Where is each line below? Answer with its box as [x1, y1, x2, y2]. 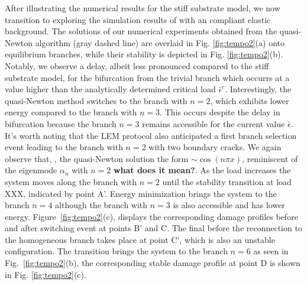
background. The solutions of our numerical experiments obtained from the [5, 25, 277, 37]
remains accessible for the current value [142, 117, 285, 129]
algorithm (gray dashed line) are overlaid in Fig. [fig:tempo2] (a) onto [35, 36, 285, 48]
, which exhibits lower [210, 94, 289, 106]
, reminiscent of [242, 152, 298, 164]
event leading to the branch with [5, 141, 123, 153]
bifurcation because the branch [5, 117, 117, 129]
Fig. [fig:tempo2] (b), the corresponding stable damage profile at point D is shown [5, 257, 300, 269]
